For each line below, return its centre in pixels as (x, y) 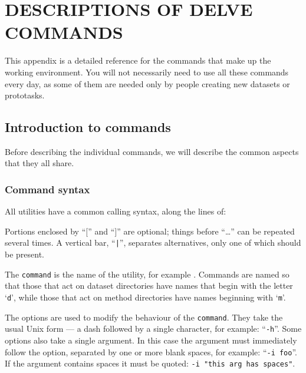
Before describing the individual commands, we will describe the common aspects (152, 151)
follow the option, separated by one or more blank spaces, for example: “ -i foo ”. (151, 351)
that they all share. (40, 163)
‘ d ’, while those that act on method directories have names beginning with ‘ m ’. (145, 297)
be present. (25, 254)
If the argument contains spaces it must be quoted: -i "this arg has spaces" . (150, 363)
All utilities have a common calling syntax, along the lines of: (116, 211)
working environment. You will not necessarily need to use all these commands (147, 72)
